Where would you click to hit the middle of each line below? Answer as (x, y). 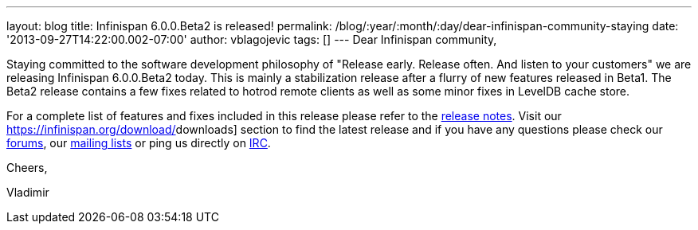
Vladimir (28, 192)
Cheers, (27, 168)
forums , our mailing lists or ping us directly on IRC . (139, 143)
